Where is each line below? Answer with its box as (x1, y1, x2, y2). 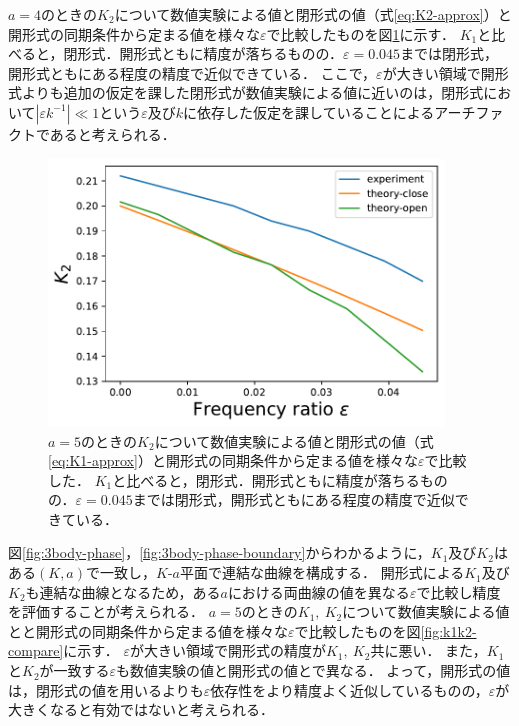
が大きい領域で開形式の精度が (129, 640, 326, 661)
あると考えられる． (49, 123, 176, 144)
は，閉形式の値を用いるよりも (8, 679, 204, 700)
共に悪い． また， (370, 640, 487, 661)
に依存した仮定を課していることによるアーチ (183, 101, 476, 122)
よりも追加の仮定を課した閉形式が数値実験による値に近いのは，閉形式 (21, 82, 484, 103)
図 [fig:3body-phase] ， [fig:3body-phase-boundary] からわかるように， (8, 542, 431, 563)
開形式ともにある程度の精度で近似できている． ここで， (8, 62, 377, 83)
